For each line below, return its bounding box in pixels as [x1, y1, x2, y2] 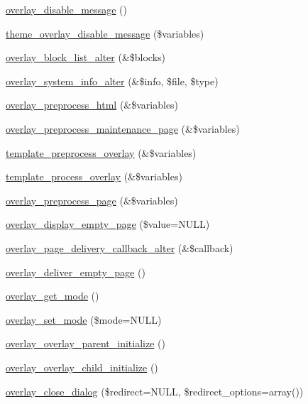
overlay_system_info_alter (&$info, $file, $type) [6, 73, 219, 88]
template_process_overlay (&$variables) [6, 169, 182, 184]
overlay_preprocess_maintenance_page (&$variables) [6, 121, 240, 136]
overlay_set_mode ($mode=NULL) [6, 312, 162, 327]
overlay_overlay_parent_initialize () [6, 336, 165, 351]
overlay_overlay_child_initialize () [6, 359, 158, 374]
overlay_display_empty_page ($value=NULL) [6, 217, 210, 231]
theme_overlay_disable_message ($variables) [6, 26, 204, 40]
